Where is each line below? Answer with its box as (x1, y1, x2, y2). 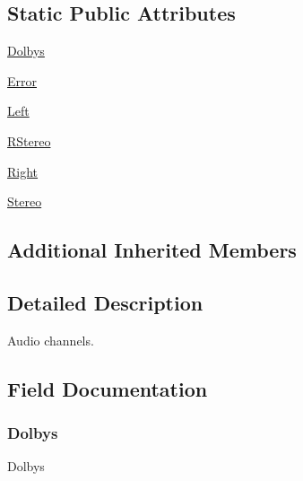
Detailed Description (7, 288, 203, 316)
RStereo (7, 131, 51, 150)
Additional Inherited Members (7, 236, 297, 264)
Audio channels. (7, 330, 94, 349)
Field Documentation (7, 374, 208, 402)
